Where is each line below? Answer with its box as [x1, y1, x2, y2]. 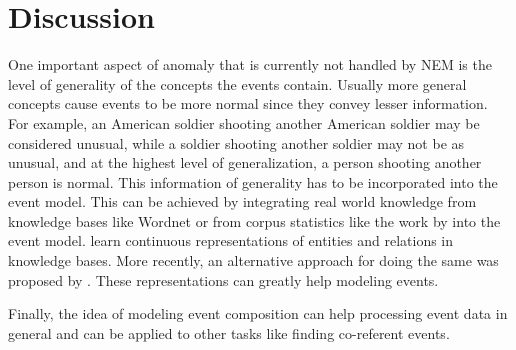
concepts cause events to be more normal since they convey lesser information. [8, 93, 488, 114]
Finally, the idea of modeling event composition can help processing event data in [8, 303, 508, 324]
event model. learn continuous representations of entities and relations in [8, 230, 454, 251]
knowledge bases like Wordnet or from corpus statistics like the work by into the [8, 210, 501, 231]
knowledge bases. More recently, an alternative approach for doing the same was [8, 250, 499, 271]
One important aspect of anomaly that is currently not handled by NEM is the [8, 54, 492, 75]
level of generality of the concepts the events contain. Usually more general [8, 73, 467, 94]
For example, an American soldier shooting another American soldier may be [8, 112, 480, 133]
